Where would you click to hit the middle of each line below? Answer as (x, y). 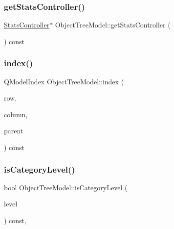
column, (16, 114)
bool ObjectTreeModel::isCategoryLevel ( (66, 187)
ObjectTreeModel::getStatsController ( (113, 25)
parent (14, 131)
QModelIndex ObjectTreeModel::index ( (64, 81)
